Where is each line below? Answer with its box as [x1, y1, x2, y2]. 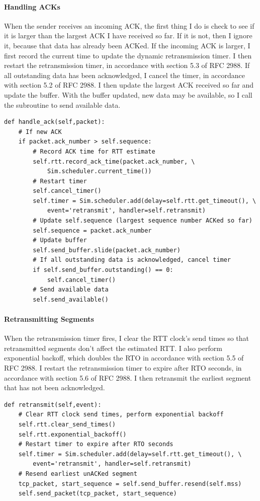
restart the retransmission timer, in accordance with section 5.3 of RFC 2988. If [4, 60, 250, 70]
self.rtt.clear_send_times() [18, 420, 116, 428]
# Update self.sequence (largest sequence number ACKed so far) [33, 217, 252, 225]
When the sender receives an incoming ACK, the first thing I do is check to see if [4, 20, 254, 31]
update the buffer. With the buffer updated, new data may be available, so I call [4, 89, 252, 100]
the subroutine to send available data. [4, 99, 121, 110]
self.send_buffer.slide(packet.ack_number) [33, 246, 181, 254]
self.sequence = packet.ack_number [33, 227, 152, 234]
